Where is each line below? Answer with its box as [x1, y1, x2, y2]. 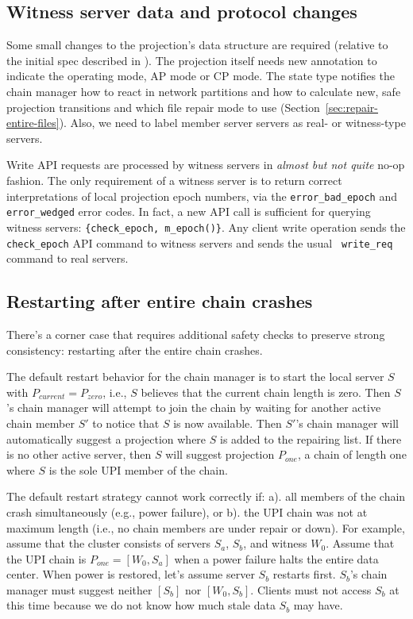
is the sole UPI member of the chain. [48, 461, 228, 478]
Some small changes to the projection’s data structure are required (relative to [6, 37, 388, 53]
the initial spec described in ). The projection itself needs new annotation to [6, 52, 377, 68]
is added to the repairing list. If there [219, 430, 402, 447]
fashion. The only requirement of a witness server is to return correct [6, 171, 342, 188]
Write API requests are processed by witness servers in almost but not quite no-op [6, 156, 405, 173]
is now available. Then [173, 414, 282, 431]
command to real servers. [6, 250, 129, 267]
